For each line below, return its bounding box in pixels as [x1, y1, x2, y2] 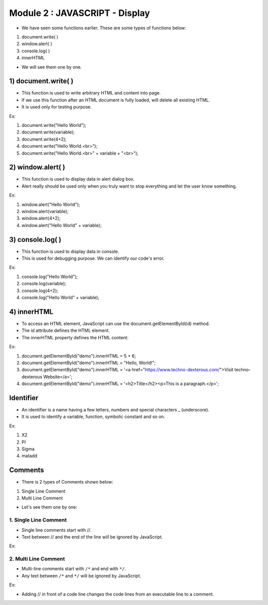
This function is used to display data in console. [21, 248, 119, 254]
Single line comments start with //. [21, 527, 92, 533]
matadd [21, 453, 37, 459]
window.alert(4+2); [21, 215, 61, 221]
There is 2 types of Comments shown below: [21, 479, 114, 485]
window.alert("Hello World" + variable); [21, 222, 102, 228]
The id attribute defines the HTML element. [21, 327, 110, 333]
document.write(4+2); [21, 136, 67, 142]
